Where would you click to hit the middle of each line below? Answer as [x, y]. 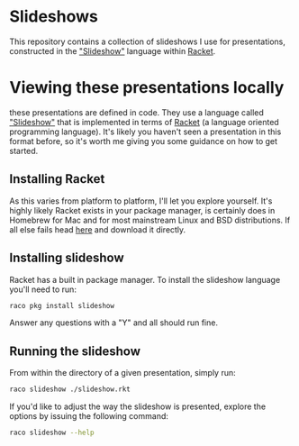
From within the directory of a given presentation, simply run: [122, 373]
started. [24, 150]
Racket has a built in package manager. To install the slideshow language [145, 279]
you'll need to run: [43, 289]
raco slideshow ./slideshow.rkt [70, 389]
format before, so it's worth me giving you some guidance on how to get [143, 141]
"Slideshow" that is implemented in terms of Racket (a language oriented [144, 122]
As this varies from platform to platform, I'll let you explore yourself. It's [141, 201]
